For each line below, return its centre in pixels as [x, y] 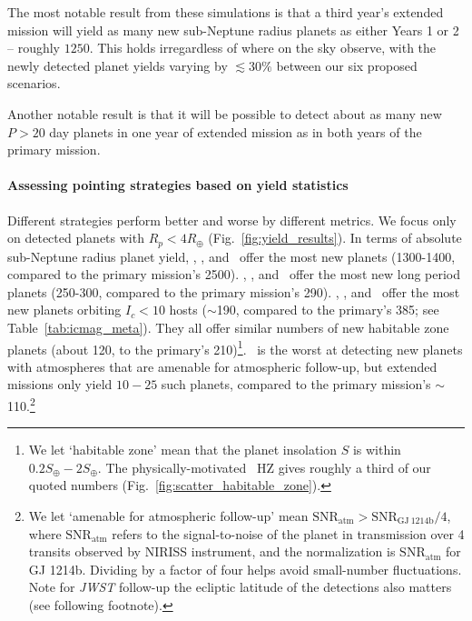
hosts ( [188, 310]
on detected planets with [76, 238]
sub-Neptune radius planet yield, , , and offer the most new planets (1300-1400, [231, 256]
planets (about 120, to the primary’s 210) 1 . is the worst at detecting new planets [235, 347]
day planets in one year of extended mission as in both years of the [236, 131]
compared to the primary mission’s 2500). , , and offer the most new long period [234, 274]
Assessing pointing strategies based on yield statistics [178, 185]
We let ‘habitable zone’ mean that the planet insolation [183, 450]
